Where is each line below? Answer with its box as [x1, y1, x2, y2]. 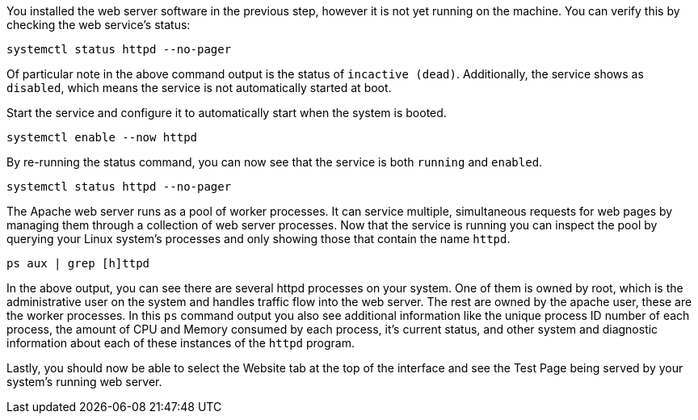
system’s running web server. [6, 375, 162, 388]
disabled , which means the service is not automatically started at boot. [6, 81, 392, 94]
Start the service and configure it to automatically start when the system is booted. [6, 106, 447, 120]
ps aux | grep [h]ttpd [6, 257, 150, 270]
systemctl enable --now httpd [6, 131, 198, 144]
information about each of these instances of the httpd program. [6, 336, 355, 350]
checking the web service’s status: [6, 18, 191, 31]
